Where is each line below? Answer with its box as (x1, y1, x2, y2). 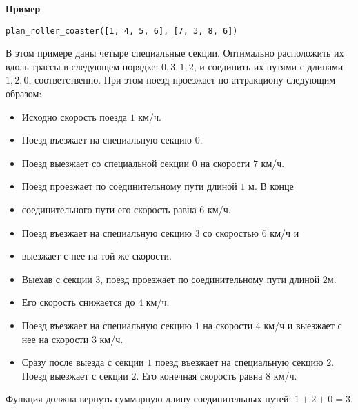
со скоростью (203, 225, 259, 240)
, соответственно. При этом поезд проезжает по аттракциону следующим (28, 72, 336, 87)
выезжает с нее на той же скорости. (21, 248, 172, 263)
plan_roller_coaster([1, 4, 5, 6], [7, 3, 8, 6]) (6, 26, 238, 36)
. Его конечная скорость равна (136, 368, 263, 382)
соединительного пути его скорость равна (21, 202, 197, 216)
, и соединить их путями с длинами (193, 59, 344, 73)
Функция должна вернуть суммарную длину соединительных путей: (6, 391, 292, 406)
